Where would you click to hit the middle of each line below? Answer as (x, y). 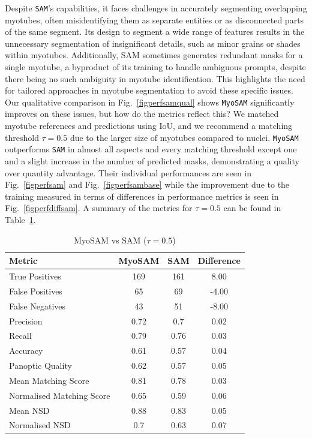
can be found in (252, 208)
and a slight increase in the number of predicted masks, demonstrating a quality (152, 160)
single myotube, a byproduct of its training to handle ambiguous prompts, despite (155, 67)
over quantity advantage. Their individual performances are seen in (128, 172)
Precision (26, 321)
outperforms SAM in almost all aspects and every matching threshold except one (151, 149)
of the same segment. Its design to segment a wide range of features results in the (155, 31)
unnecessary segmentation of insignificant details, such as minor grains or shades (153, 43)
